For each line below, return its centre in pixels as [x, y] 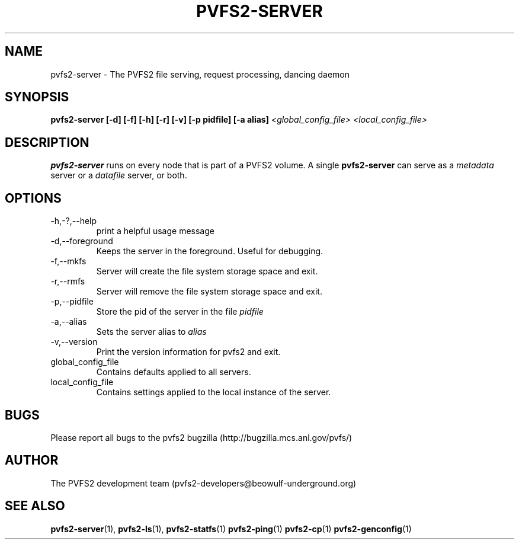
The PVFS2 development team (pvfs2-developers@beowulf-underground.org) [204, 483]
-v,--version [74, 342]
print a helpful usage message [155, 231]
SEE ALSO [35, 506]
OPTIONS [33, 198]
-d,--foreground [82, 241]
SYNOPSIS [37, 97]
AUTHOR [32, 460]
